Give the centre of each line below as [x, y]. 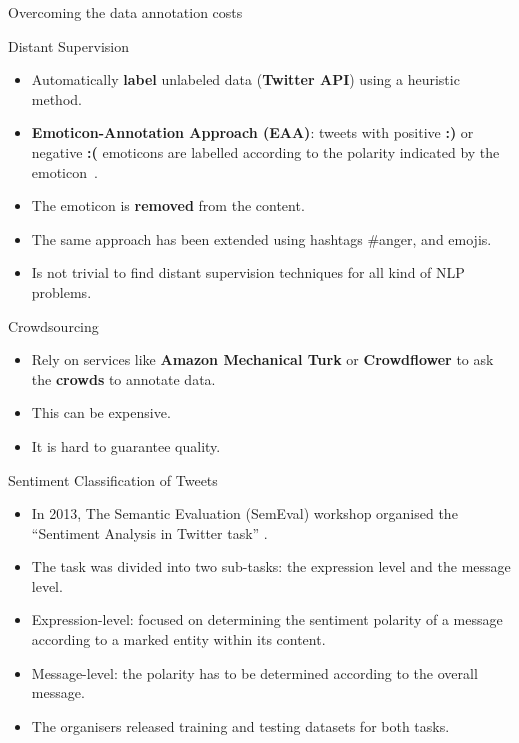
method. [56, 98]
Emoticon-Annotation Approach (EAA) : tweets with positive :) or [252, 132]
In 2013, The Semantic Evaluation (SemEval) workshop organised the [244, 513]
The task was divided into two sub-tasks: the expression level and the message [271, 566]
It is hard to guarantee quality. [126, 445]
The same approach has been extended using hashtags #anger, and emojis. [261, 238]
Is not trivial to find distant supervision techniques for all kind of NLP [248, 272]
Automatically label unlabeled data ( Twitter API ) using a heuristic [245, 79]
